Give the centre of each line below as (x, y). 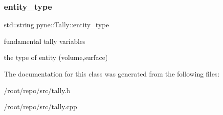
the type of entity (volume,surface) (56, 57)
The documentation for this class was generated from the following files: (112, 74)
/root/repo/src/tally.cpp (41, 106)
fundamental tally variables (45, 41)
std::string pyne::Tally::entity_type (56, 25)
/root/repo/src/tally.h (37, 90)
